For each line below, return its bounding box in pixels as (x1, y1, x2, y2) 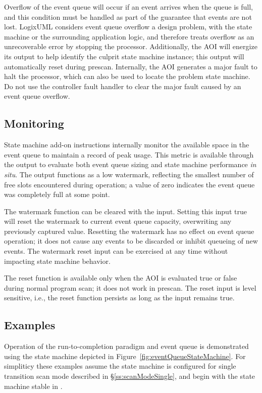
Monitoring (4, 115, 64, 131)
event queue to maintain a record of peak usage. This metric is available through (4, 149, 254, 160)
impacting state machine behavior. (4, 255, 111, 266)
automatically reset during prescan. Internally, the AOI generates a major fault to (4, 61, 257, 71)
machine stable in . (4, 380, 63, 391)
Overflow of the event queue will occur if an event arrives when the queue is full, (4, 2, 253, 12)
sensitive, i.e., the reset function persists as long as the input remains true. (4, 292, 235, 303)
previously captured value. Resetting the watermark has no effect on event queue (4, 225, 254, 236)
